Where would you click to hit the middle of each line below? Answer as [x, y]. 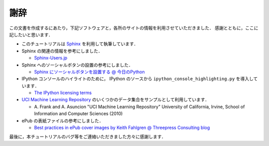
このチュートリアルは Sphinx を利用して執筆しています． [80, 44]
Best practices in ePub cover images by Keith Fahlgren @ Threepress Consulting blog [122, 128]
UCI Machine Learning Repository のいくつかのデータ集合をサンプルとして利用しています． [115, 100]
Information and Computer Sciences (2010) [78, 114]
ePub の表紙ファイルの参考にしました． [63, 121]
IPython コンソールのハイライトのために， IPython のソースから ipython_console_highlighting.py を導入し [137, 79]
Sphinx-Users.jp [51, 58]
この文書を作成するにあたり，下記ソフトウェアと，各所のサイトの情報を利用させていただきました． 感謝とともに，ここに [134, 28]
